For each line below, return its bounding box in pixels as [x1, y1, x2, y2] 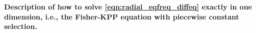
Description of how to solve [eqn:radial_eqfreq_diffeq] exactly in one [4, 1, 252, 11]
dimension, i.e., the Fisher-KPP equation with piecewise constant [4, 11, 239, 21]
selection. [4, 21, 37, 31]
